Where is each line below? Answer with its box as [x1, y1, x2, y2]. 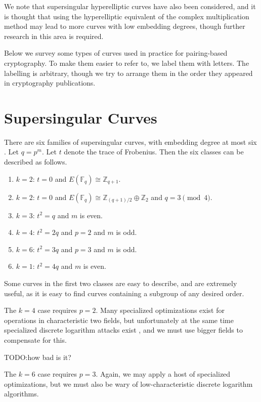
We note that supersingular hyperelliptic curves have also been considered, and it [4, 1, 256, 11]
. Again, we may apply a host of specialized [96, 369, 231, 379]
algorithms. [4, 388, 39, 399]
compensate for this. [4, 335, 67, 345]
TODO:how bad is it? [4, 351, 71, 362]
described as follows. [4, 156, 67, 167]
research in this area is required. [4, 30, 104, 41]
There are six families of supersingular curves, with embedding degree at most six [4, 136, 257, 147]
